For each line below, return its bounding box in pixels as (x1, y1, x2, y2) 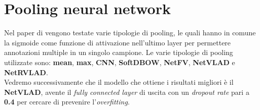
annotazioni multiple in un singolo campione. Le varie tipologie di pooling (4, 47, 233, 58)
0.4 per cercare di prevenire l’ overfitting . (4, 96, 130, 107)
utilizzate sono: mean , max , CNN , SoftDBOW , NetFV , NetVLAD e (4, 57, 235, 67)
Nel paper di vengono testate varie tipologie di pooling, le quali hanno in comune (4, 27, 256, 38)
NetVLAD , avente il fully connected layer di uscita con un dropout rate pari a (4, 86, 249, 97)
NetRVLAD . (4, 67, 48, 77)
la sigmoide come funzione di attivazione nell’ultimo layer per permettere (4, 37, 231, 47)
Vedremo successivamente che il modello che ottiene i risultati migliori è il (4, 77, 234, 87)
